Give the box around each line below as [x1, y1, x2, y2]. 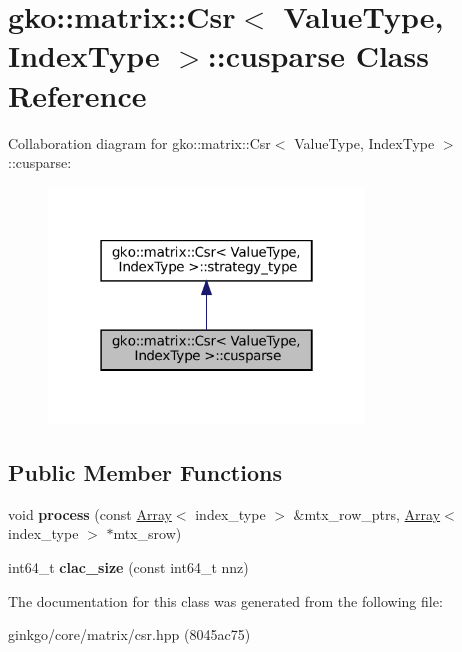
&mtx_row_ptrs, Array [293, 503, 441, 524]
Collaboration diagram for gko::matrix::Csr [8, 132, 271, 153]
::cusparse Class [207, 35, 429, 76]
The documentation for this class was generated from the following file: [8, 590, 443, 611]
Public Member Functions [8, 457, 282, 488]
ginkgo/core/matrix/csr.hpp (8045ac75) [8, 624, 251, 645]
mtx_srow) [113, 523, 182, 544]
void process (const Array [8, 503, 172, 524]
